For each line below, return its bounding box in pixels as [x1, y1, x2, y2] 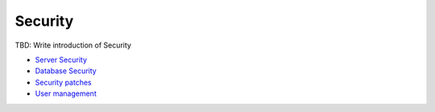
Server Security [35, 55, 88, 64]
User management [35, 89, 97, 98]
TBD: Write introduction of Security [14, 40, 132, 50]
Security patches [35, 77, 92, 87]
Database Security [35, 66, 97, 76]
